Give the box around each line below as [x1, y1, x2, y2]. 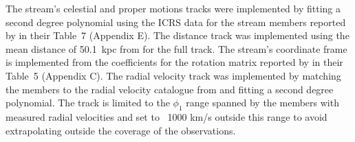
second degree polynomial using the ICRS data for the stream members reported [6, 14, 346, 29]
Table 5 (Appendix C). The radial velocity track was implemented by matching [6, 68, 341, 82]
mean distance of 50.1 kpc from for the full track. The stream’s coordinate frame [6, 41, 347, 56]
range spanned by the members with [186, 95, 339, 110]
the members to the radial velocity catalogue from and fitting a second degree [6, 82, 334, 96]
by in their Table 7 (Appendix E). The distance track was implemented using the [6, 28, 349, 43]
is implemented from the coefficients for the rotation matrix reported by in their [6, 55, 343, 69]
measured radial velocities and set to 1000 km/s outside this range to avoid [6, 109, 327, 123]
